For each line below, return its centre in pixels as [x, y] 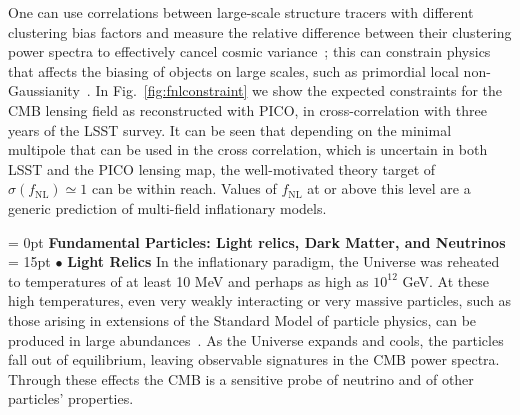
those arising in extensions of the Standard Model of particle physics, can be [242, 319]
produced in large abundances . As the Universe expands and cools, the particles [256, 339]
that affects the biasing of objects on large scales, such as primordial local [233, 70]
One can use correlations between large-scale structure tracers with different [241, 12]
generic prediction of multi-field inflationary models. [167, 207]
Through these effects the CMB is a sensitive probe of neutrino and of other [241, 378]
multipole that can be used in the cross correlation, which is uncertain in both [248, 149]
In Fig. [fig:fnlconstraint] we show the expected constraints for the [299, 90]
